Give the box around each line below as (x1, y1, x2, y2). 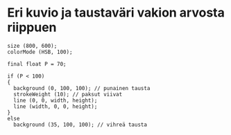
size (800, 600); (7, 42, 58, 49)
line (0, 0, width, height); (13, 97, 98, 104)
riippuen (7, 19, 57, 35)
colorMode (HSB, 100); (7, 48, 73, 55)
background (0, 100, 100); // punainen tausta (13, 84, 151, 91)
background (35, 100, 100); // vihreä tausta (13, 121, 148, 128)
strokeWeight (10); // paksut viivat (13, 91, 123, 98)
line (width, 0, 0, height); (13, 102, 98, 110)
